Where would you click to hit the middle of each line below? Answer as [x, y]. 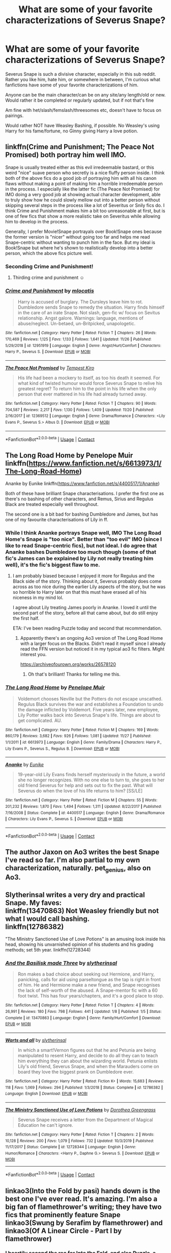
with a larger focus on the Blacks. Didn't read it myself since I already [93, 644]
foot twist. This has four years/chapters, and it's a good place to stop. [91, 996]
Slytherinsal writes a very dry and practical [75, 895]
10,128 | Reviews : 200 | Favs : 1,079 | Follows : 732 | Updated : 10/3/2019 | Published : [80, 1141]
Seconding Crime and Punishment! [49, 266]
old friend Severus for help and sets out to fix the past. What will [85, 785]
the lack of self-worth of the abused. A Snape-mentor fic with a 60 [88, 990]
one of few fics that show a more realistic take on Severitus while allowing [83, 216]
